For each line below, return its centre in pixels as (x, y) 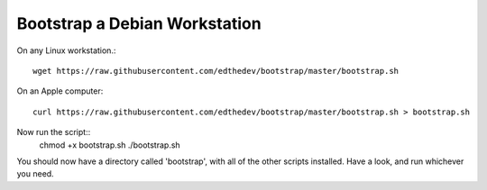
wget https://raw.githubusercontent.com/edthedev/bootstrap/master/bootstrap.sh (216, 71)
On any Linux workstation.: (66, 50)
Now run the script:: (54, 132)
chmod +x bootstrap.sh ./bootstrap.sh (110, 145)
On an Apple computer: (60, 91)
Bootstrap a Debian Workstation (139, 23)
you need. (35, 174)
